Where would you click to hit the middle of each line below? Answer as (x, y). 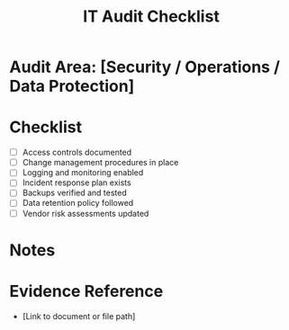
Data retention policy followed (78, 203)
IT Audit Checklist (151, 17)
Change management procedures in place (100, 163)
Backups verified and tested (75, 193)
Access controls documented (77, 152)
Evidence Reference (86, 291)
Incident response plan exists (77, 183)
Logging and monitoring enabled (83, 173)
